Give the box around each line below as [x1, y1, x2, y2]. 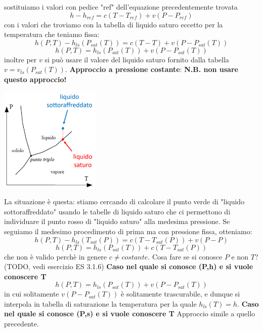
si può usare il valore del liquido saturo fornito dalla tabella [45, 54, 229, 64]
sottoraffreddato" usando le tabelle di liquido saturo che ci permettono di [4, 206, 231, 216]
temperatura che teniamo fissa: [4, 29, 100, 40]
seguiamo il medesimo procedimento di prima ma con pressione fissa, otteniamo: [4, 226, 252, 236]
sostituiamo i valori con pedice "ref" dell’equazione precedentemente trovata [4, 2, 238, 12]
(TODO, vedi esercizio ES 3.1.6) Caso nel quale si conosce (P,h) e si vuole [4, 261, 253, 272]
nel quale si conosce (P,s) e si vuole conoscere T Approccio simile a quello [4, 308, 255, 319]
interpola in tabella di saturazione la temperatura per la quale [4, 298, 197, 309]
